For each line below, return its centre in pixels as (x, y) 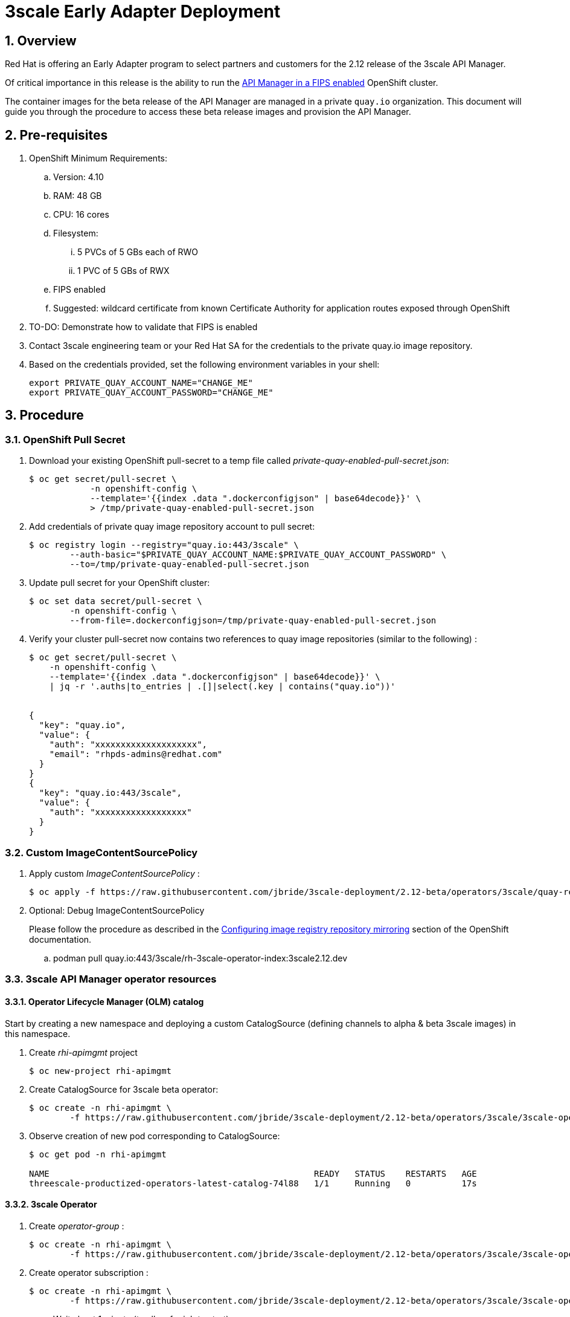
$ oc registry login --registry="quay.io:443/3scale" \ (164, 545)
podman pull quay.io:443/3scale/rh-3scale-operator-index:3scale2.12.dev (200, 958)
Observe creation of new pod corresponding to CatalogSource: (155, 1136)
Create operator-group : (77, 1226)
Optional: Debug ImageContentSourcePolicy (117, 910)
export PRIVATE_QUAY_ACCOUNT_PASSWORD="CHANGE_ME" (151, 393)
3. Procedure (44, 415)
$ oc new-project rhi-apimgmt (101, 1071)
